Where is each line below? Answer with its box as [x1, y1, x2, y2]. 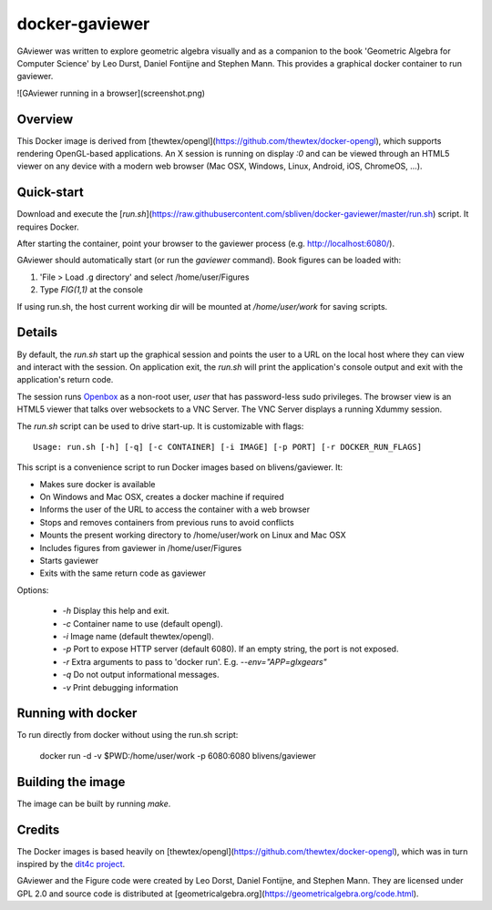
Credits [16, 822, 60, 837]
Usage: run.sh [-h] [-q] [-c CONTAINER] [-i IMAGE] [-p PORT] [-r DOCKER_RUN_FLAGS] [33, 442, 423, 452]
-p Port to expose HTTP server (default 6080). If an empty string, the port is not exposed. [62, 643, 399, 655]
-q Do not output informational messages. [62, 670, 220, 680]
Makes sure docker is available [39, 478, 156, 489]
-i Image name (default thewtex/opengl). [62, 630, 214, 641]
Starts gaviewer [39, 556, 99, 567]
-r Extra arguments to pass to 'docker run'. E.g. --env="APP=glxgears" [62, 656, 327, 667]
